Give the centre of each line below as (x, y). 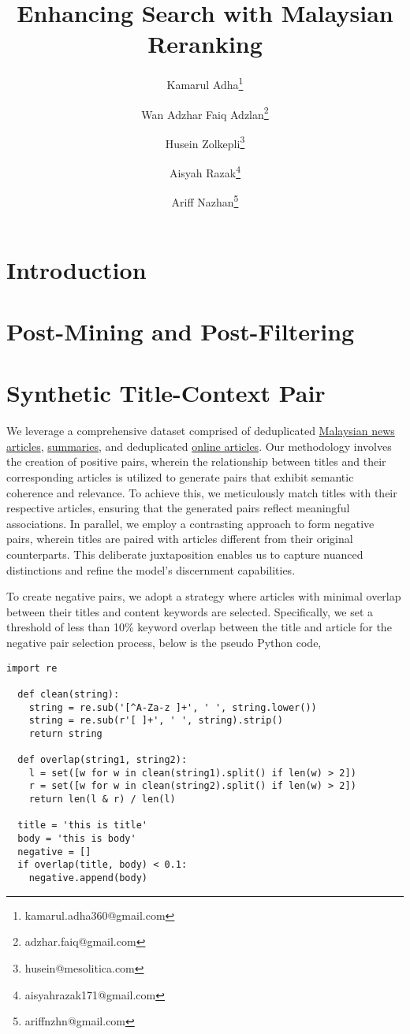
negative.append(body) (88, 878)
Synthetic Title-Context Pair (166, 393)
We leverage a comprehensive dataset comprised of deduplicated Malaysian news (201, 431)
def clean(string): (69, 694)
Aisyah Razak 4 (205, 171)
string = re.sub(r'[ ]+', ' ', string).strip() (156, 721)
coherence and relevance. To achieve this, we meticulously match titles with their (202, 492)
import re (32, 668)
